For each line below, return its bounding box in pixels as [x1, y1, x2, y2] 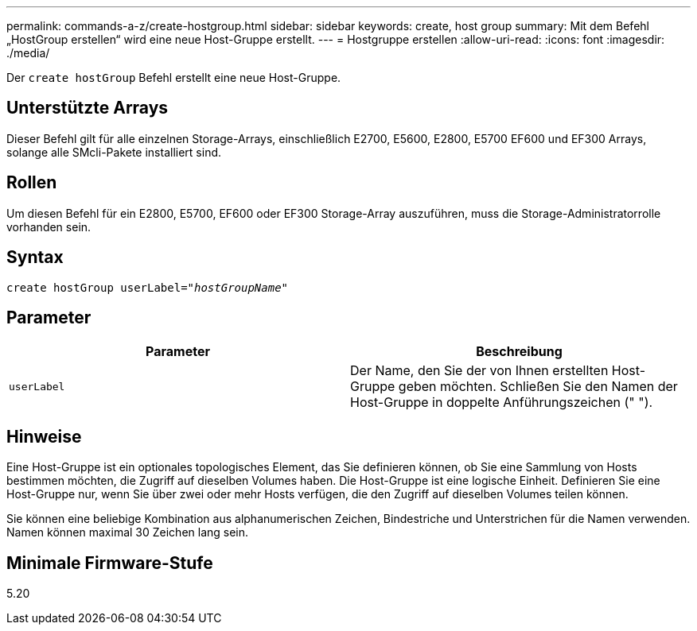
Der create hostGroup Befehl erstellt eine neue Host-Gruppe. [6, 71, 341, 84]
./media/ [6, 46, 50, 60]
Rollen [6, 172, 57, 193]
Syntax [6, 247, 64, 268]
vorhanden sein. [6, 219, 92, 234]
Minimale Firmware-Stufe [6, 552, 213, 573]
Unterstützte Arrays [6, 98, 169, 118]
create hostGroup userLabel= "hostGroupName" [6, 281, 289, 294]
